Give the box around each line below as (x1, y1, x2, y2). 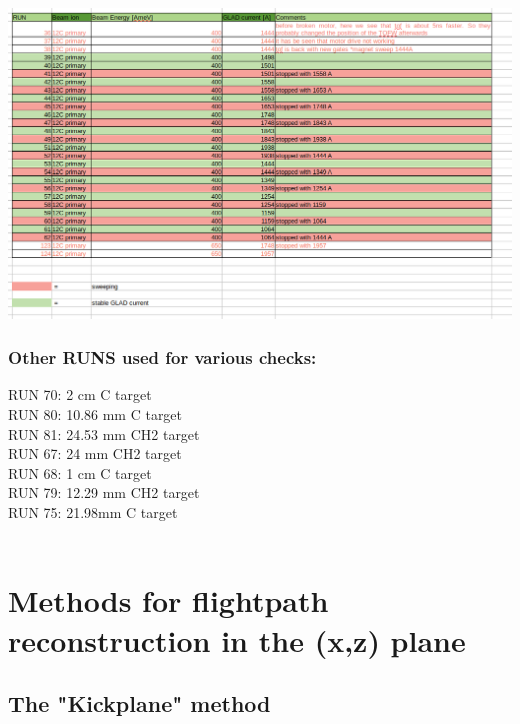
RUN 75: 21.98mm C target (8, 501, 178, 522)
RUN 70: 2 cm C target (8, 384, 152, 405)
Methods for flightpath (8, 580, 329, 621)
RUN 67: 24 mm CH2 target (8, 443, 182, 464)
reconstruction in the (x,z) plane (8, 619, 466, 660)
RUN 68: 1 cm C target (8, 462, 152, 483)
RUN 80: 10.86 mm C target (8, 403, 183, 424)
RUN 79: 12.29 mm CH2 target (8, 482, 200, 503)
